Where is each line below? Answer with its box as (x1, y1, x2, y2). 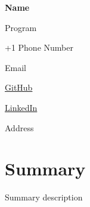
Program (5, 21, 37, 33)
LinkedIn (5, 101, 38, 113)
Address (5, 121, 34, 134)
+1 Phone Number (5, 41, 73, 54)
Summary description (5, 191, 83, 203)
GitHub (5, 81, 33, 94)
